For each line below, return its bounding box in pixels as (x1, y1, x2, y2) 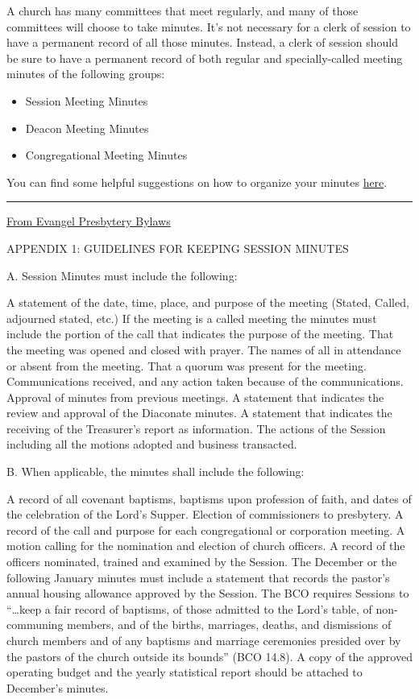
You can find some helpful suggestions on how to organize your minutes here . (6, 173, 388, 190)
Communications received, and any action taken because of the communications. (6, 373, 404, 390)
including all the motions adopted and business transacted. (6, 436, 297, 453)
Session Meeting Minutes (25, 92, 148, 109)
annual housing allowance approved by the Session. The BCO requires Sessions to (6, 585, 409, 602)
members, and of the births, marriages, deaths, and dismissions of (67, 616, 392, 633)
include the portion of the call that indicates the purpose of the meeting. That (6, 325, 394, 342)
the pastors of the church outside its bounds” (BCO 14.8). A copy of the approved (6, 647, 413, 664)
